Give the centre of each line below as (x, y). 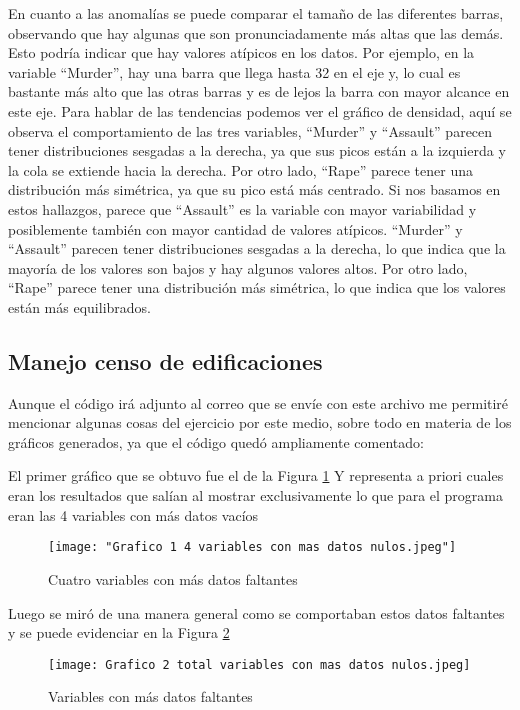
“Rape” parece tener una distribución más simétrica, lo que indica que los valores (257, 287)
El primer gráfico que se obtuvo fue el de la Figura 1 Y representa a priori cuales (256, 475)
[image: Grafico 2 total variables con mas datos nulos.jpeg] (259, 664)
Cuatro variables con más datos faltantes (173, 578)
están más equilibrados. (79, 306)
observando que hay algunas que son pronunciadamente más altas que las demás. (256, 32)
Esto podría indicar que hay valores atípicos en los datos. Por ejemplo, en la (241, 52)
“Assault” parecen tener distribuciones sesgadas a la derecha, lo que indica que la (257, 248)
